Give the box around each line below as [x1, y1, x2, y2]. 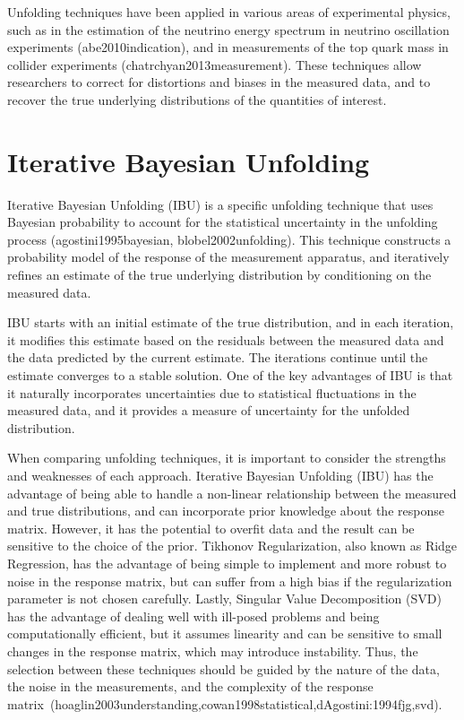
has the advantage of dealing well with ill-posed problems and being [7, 606, 380, 625]
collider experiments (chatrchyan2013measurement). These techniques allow [7, 55, 422, 74]
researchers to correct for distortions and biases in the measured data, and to [7, 73, 431, 91]
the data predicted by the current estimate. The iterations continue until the [7, 348, 428, 367]
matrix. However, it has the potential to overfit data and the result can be [7, 518, 415, 537]
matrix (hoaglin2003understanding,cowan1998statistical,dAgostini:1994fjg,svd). [7, 694, 443, 713]
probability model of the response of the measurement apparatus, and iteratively [7, 247, 450, 266]
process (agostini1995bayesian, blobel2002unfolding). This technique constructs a [7, 230, 451, 248]
